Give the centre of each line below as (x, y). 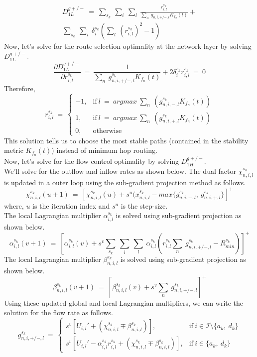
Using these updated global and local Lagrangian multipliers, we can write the (124, 302)
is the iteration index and (71, 205)
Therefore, (20, 88)
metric (14, 150)
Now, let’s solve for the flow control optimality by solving (92, 161)
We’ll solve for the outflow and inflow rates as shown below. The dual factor (120, 171)
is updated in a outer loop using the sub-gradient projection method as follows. (125, 182)
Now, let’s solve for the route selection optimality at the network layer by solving (128, 46)
